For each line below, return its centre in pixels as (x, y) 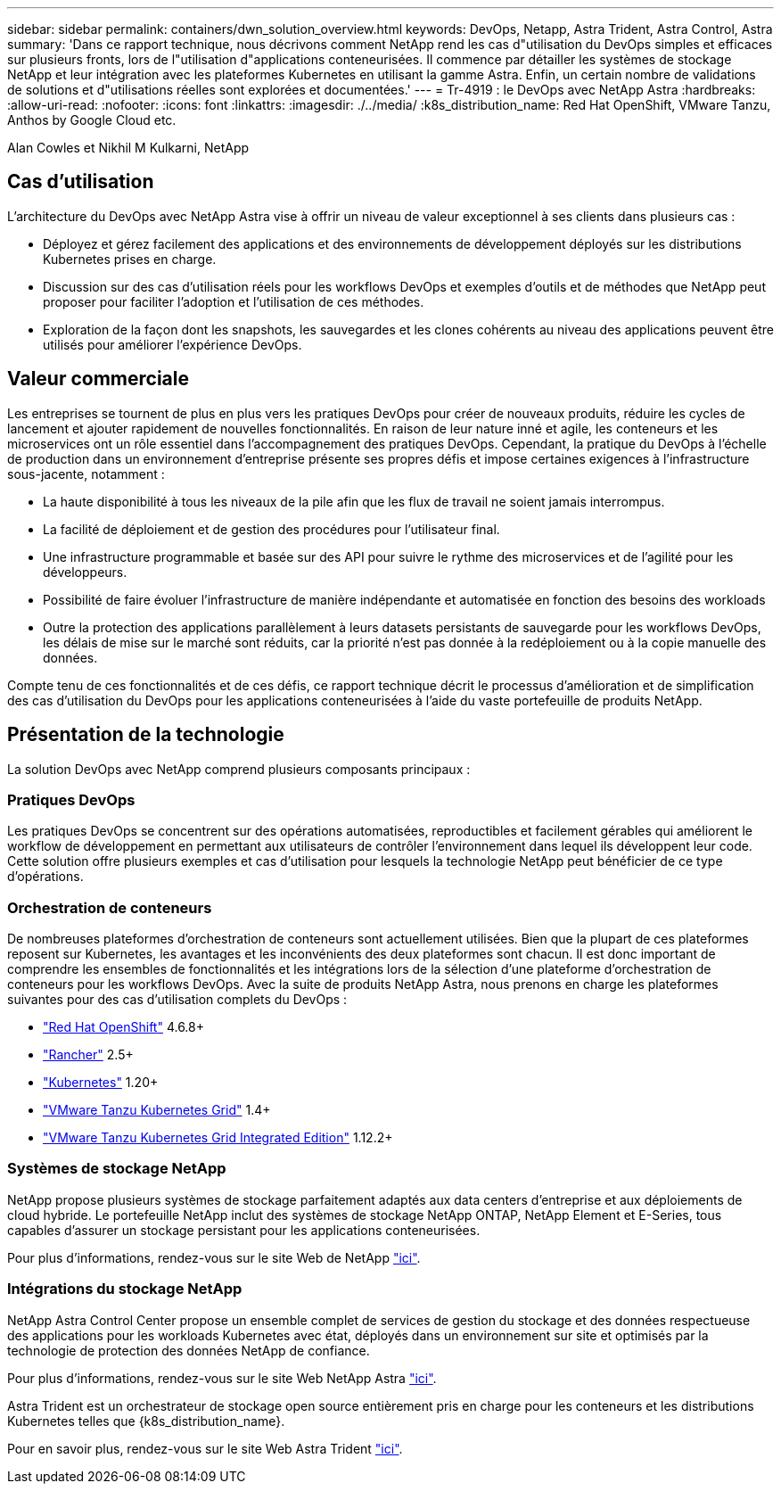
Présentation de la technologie (146, 735)
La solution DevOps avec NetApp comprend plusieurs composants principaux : (239, 769)
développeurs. (85, 572)
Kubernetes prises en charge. (130, 259)
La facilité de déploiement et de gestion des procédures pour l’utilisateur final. (271, 529)
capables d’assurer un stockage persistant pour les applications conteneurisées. (244, 1230)
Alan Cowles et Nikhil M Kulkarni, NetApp (128, 148)
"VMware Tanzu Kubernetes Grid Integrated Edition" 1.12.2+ (218, 1138)
